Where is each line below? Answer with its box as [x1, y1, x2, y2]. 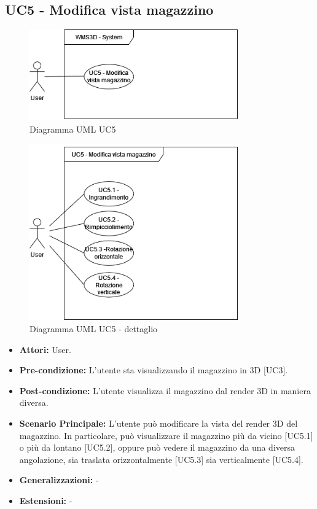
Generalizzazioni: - [19, 473, 99, 486]
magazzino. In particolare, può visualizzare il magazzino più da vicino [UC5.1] [19, 429, 313, 441]
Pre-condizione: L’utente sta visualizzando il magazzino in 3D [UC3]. [19, 363, 288, 376]
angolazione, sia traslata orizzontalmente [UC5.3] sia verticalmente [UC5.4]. [19, 453, 303, 465]
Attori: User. [19, 343, 71, 356]
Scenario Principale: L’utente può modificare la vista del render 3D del [19, 417, 298, 429]
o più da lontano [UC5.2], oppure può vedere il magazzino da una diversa [19, 441, 295, 454]
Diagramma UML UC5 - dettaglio [29, 322, 158, 335]
